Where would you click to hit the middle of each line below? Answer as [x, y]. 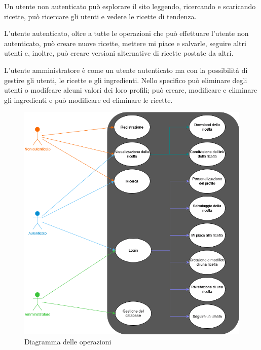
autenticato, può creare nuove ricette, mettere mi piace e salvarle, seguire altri [125, 43]
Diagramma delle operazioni [68, 341]
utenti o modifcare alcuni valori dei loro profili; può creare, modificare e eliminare [131, 90]
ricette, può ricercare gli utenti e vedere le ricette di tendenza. [100, 16]
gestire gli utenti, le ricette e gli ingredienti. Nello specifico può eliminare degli [126, 80]
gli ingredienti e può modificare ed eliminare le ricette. [88, 100]
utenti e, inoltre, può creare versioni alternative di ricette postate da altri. [119, 53]
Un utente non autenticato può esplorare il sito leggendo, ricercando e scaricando [130, 6]
